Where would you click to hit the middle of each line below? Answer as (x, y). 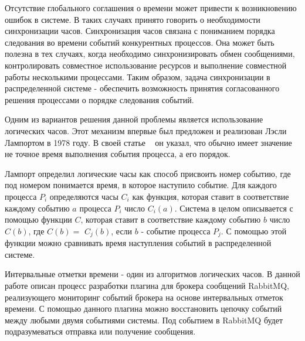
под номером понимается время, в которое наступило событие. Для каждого (141, 185)
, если (122, 231)
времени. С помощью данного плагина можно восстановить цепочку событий (143, 308)
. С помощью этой (254, 231)
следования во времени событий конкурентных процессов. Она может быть (140, 42)
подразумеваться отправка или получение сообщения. (100, 331)
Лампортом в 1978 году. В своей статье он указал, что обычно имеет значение (148, 142)
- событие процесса (176, 231)
